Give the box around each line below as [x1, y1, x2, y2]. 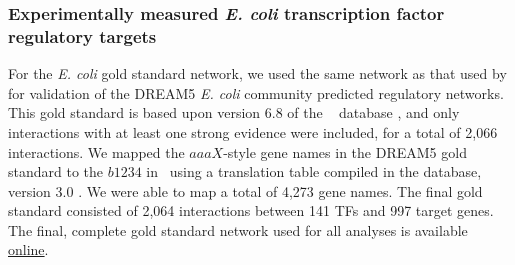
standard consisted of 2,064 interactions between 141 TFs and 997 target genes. [8, 200, 494, 221]
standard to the [8, 161, 104, 182]
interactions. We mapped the [8, 141, 185, 162]
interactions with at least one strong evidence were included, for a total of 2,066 [8, 121, 498, 142]
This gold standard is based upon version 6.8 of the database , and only [8, 102, 460, 123]
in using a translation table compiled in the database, [146, 161, 482, 182]
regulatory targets [8, 23, 157, 48]
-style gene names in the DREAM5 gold [223, 141, 467, 162]
